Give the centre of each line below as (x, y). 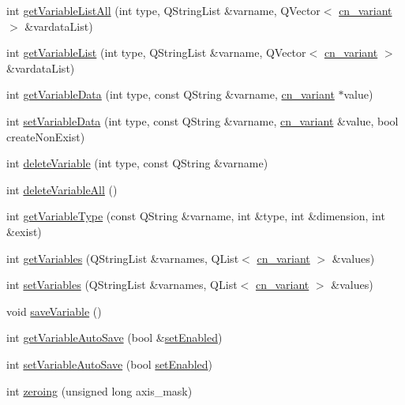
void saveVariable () (54, 311)
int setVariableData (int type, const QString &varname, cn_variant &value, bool (202, 120)
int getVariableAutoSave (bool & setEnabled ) (114, 337)
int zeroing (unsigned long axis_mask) (99, 390)
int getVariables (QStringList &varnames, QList (123, 258)
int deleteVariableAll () (62, 189)
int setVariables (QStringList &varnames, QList (122, 285)
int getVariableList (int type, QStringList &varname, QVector (156, 52)
